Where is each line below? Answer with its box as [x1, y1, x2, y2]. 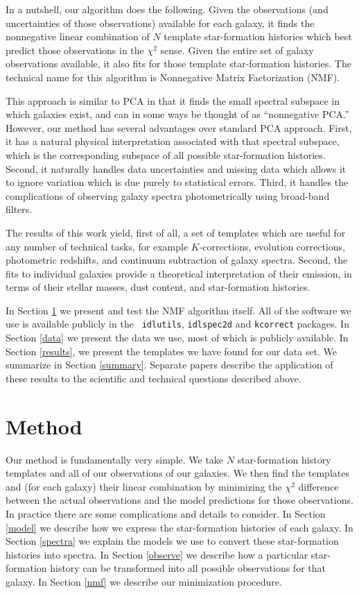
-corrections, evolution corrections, [199, 239, 345, 253]
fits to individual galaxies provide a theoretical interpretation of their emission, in [6, 266, 352, 280]
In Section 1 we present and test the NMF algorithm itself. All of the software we [6, 303, 351, 317]
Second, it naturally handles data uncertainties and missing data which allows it [6, 161, 347, 176]
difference [298, 479, 339, 493]
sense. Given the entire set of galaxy [160, 42, 314, 57]
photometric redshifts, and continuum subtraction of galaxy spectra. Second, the [6, 253, 348, 267]
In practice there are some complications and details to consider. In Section [6, 507, 326, 520]
